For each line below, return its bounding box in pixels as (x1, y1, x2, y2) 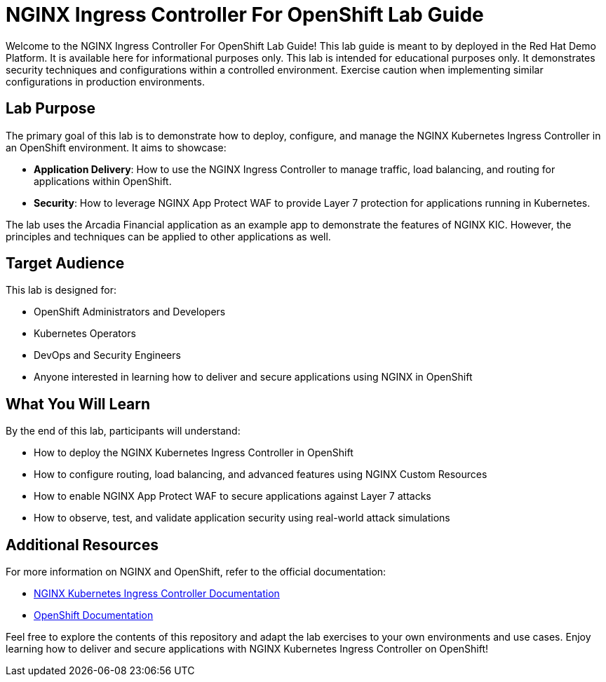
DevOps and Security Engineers (34, 349, 181, 362)
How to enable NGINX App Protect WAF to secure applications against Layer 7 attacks (34, 490, 431, 503)
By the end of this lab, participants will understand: (6, 425, 241, 437)
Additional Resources (6, 536, 159, 554)
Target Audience (6, 254, 125, 273)
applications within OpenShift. (34, 175, 172, 187)
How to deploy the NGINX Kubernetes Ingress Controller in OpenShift (34, 446, 353, 459)
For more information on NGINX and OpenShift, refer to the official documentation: (6, 566, 386, 578)
